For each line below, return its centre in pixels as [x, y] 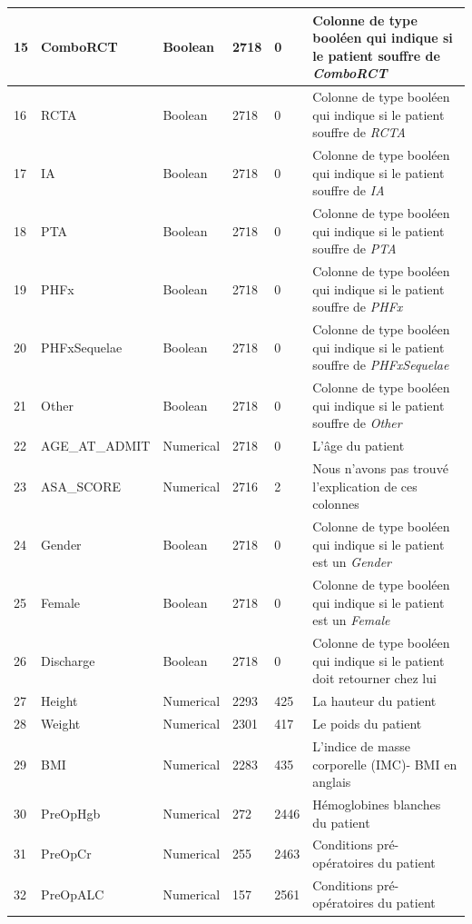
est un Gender [352, 562]
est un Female [351, 620]
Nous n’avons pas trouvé [380, 468]
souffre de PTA [354, 248]
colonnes [336, 504]
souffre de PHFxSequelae [381, 365]
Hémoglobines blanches [377, 804]
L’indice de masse [361, 745]
